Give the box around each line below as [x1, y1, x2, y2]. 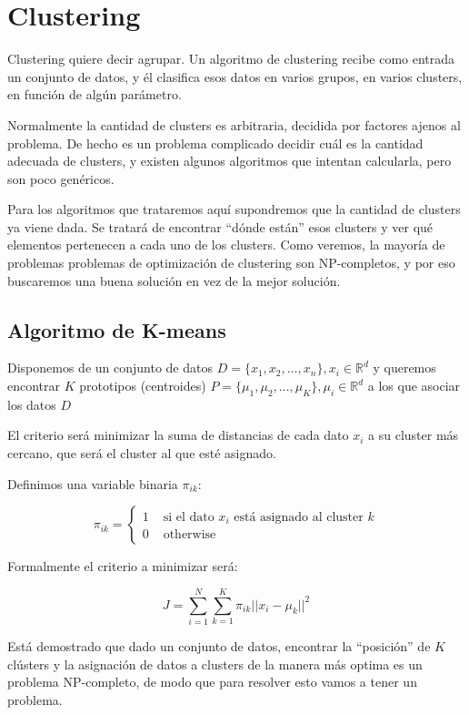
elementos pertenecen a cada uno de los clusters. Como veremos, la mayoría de [7, 235, 445, 254]
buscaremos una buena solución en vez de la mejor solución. [7, 271, 341, 290]
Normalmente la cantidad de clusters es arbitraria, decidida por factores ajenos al [7, 115, 461, 134]
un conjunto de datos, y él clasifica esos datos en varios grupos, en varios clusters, [7, 66, 463, 86]
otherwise [163, 528, 216, 542]
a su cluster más [368, 425, 459, 444]
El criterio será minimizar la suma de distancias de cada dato [7, 425, 349, 444]
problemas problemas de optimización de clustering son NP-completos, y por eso [7, 253, 455, 272]
